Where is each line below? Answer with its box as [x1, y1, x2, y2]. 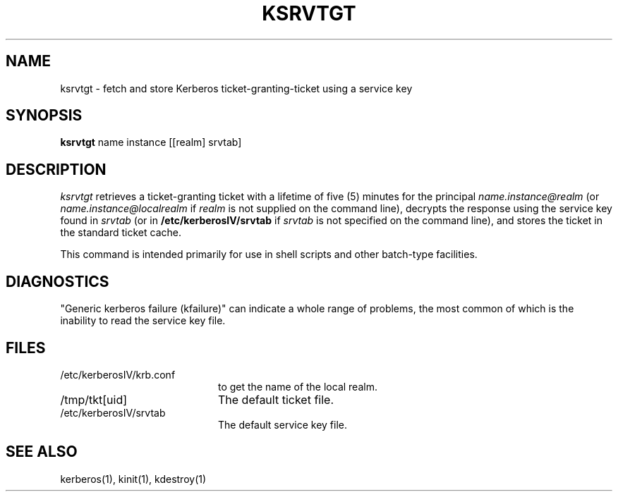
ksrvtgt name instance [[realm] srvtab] [60, 136, 242, 149]
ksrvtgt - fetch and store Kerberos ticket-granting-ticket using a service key [60, 82, 413, 94]
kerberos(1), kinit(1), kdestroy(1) [60, 472, 207, 485]
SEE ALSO [6, 443, 78, 461]
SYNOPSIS [6, 106, 83, 125]
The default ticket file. [217, 392, 334, 407]
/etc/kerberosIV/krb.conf [60, 368, 176, 381]
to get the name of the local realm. [218, 380, 377, 393]
